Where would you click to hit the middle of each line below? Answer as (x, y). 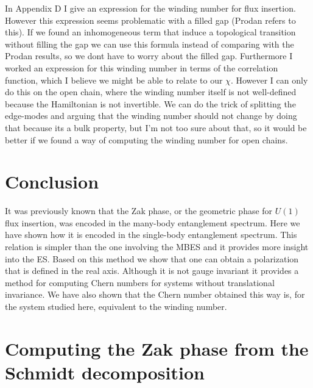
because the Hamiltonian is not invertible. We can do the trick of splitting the (150, 103)
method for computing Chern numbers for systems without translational (140, 282)
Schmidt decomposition (105, 372)
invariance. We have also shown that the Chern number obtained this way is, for (155, 294)
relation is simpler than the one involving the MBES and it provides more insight (157, 247)
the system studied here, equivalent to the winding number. (116, 306)
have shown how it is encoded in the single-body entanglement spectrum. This (151, 235)
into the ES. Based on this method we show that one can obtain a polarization (152, 258)
